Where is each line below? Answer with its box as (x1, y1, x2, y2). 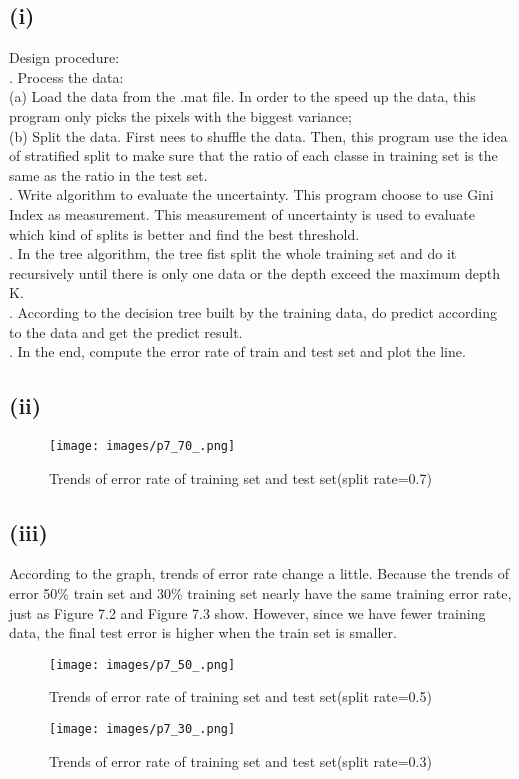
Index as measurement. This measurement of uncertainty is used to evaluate (9, 203, 476, 224)
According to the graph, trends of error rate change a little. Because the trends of (9, 563, 510, 584)
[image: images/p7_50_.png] (49, 657, 236, 672)
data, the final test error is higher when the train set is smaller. (9, 622, 397, 643)
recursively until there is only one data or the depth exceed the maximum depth (9, 262, 501, 283)
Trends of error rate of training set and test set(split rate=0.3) (49, 750, 432, 771)
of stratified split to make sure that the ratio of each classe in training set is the (9, 145, 498, 166)
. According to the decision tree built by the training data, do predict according (9, 301, 497, 322)
